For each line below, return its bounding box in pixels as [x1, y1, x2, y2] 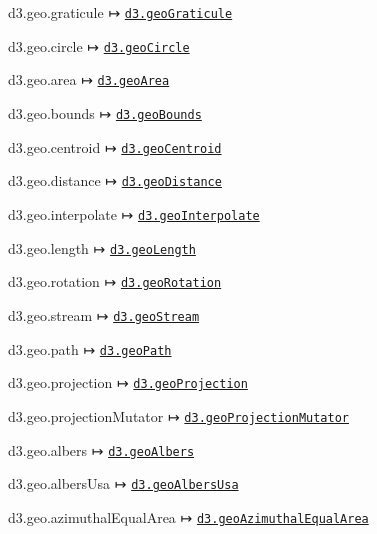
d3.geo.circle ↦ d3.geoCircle [8, 35, 190, 56]
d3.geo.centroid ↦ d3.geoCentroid [8, 136, 222, 157]
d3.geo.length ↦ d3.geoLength [8, 237, 196, 258]
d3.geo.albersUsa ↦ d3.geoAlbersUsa [8, 473, 239, 494]
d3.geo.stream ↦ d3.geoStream [8, 304, 200, 325]
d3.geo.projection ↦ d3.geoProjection [8, 372, 248, 393]
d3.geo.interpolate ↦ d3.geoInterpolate [8, 203, 260, 224]
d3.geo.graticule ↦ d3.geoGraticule [8, 2, 233, 22]
